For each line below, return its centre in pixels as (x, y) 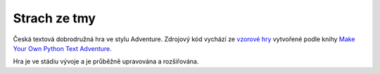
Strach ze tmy (55, 18)
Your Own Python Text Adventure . (62, 48)
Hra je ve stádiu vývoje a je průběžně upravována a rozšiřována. (106, 61)
